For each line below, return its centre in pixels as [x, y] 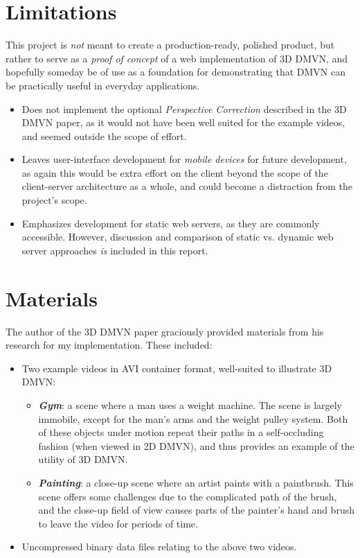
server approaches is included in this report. [115, 250]
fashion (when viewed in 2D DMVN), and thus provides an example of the [196, 445]
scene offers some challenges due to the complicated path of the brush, [188, 496]
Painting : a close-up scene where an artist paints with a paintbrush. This [196, 482]
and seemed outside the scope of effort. [104, 136]
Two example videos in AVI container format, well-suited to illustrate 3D [177, 368]
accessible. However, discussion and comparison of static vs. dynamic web [178, 237]
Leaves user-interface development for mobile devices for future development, [184, 159]
